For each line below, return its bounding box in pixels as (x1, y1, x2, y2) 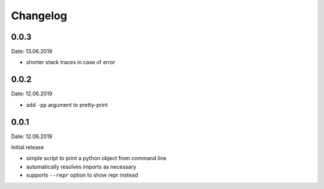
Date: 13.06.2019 (11, 48, 53, 55)
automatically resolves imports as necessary (26, 163, 136, 170)
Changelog (11, 9, 67, 22)
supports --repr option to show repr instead (26, 172, 138, 179)
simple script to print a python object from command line (26, 155, 167, 162)
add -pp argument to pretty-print (26, 101, 108, 108)
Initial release (11, 144, 44, 151)
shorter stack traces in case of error (26, 59, 116, 66)
